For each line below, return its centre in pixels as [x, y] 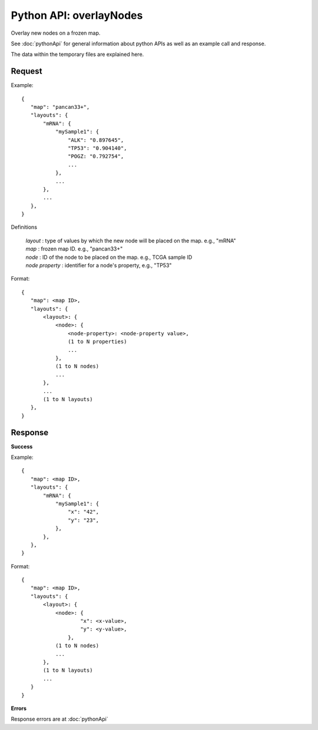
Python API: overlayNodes [77, 15]
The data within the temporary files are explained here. [77, 54]
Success [22, 446]
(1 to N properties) [97, 342]
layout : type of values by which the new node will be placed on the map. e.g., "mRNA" [131, 241]
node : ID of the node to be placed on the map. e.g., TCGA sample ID [109, 257]
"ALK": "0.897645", [96, 140]
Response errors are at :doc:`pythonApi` [59, 719]
